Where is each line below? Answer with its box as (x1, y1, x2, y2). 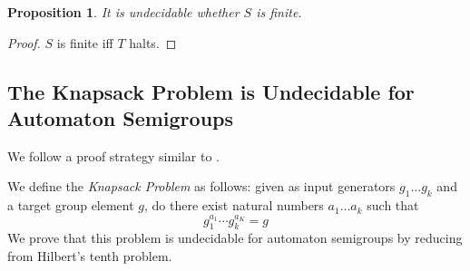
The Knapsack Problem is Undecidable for (7, 77, 415, 105)
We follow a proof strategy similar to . (7, 146, 220, 165)
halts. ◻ (129, 33, 177, 52)
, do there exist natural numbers (144, 196, 324, 215)
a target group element (7, 196, 134, 215)
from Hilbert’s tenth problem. (7, 247, 172, 265)
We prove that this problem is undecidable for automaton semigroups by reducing (7, 228, 463, 247)
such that (367, 196, 419, 215)
